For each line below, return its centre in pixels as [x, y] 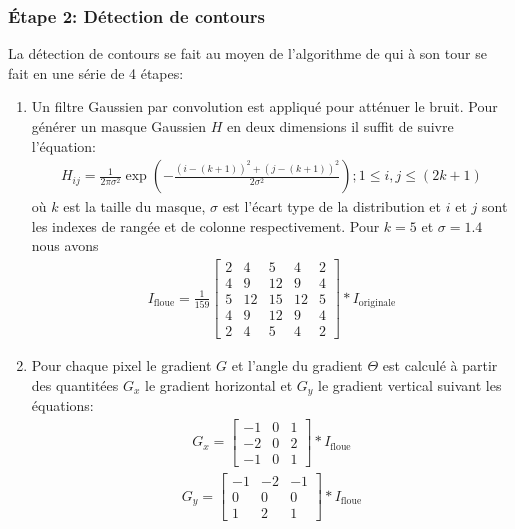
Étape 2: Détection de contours [136, 15]
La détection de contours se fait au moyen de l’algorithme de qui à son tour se [247, 53]
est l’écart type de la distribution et [332, 206]
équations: [62, 405]
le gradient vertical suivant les [410, 384]
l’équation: [63, 145]
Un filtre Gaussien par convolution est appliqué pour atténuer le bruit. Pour [264, 106]
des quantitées [75, 384]
